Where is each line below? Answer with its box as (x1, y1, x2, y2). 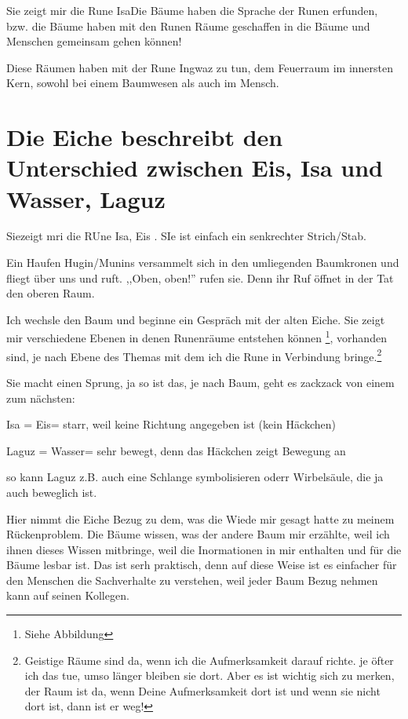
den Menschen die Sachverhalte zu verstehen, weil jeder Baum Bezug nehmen (6, 571, 378, 588)
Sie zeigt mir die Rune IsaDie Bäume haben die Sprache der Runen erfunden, (6, 2, 378, 18)
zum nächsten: (6, 389, 75, 406)
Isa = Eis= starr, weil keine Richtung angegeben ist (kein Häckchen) (6, 416, 336, 432)
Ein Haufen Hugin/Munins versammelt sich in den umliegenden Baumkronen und (6, 254, 399, 271)
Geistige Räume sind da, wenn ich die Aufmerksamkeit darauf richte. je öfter (24, 651, 394, 668)
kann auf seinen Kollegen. (6, 587, 129, 604)
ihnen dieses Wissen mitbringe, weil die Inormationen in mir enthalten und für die (6, 541, 402, 557)
